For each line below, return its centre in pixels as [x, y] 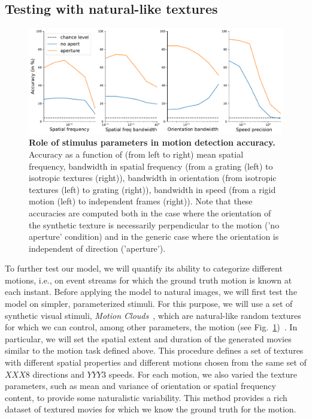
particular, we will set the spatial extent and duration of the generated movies [148, 338]
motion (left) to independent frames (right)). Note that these [141, 201]
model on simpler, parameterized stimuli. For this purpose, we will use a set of [149, 304]
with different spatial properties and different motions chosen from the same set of [156, 362]
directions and [58, 374]
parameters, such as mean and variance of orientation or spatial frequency [140, 386]
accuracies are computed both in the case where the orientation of [150, 212]
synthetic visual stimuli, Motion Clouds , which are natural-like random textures [153, 315]
